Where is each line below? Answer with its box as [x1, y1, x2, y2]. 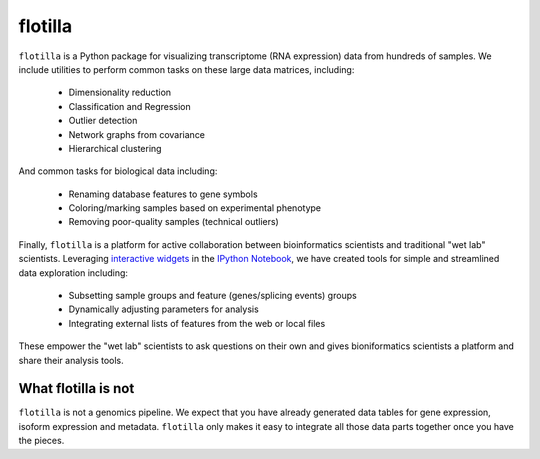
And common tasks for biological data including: [18, 165, 218, 177]
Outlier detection [68, 115, 138, 127]
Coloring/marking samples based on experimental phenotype [68, 202, 322, 214]
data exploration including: [18, 266, 129, 279]
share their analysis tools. [18, 354, 124, 366]
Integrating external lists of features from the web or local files [68, 317, 326, 329]
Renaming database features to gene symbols [68, 188, 259, 200]
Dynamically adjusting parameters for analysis [68, 303, 259, 315]
